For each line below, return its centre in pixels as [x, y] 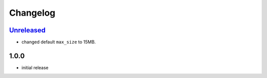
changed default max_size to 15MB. [59, 42]
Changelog [32, 13]
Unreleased [27, 30]
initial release [35, 67]
